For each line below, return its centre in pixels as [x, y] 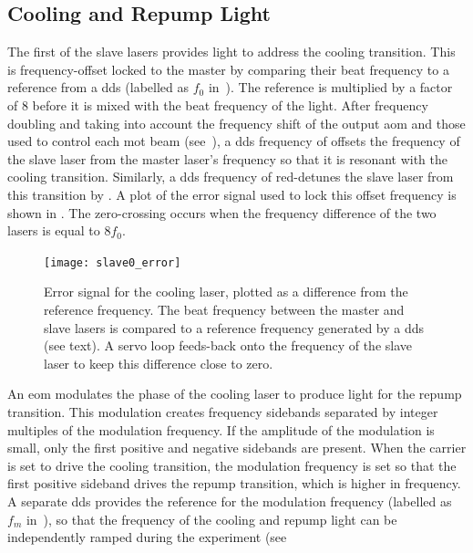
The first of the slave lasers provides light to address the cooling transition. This [231, 52]
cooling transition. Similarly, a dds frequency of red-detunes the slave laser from [231, 177]
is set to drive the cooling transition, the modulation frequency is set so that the [232, 465]
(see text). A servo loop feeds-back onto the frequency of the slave [228, 345]
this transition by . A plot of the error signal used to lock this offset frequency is [232, 194]
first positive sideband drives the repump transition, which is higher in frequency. [234, 483]
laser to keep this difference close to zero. [159, 363]
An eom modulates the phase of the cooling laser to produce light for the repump [235, 394]
